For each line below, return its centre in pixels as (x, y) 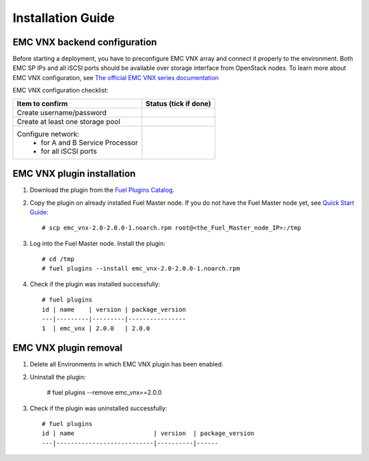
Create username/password (62, 112)
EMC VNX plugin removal (68, 348)
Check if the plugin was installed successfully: (95, 284)
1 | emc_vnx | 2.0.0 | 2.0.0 (96, 328)
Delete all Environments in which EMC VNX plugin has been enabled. (126, 364)
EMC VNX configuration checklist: (60, 90)
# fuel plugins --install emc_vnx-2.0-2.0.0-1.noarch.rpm (141, 269)
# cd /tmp (58, 259)
